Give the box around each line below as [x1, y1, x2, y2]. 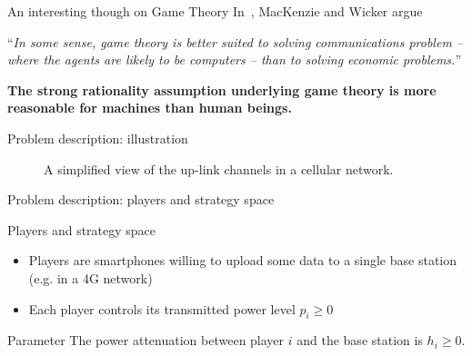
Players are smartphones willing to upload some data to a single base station [28, 251, 457, 270]
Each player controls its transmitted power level [28, 299, 296, 318]
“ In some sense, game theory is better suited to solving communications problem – [7, 32, 464, 51]
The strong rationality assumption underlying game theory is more [7, 80, 437, 99]
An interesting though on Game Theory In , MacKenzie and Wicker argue [7, 2, 423, 20]
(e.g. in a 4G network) [28, 268, 153, 287]
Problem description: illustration [7, 128, 188, 147]
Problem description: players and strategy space [7, 190, 275, 209]
